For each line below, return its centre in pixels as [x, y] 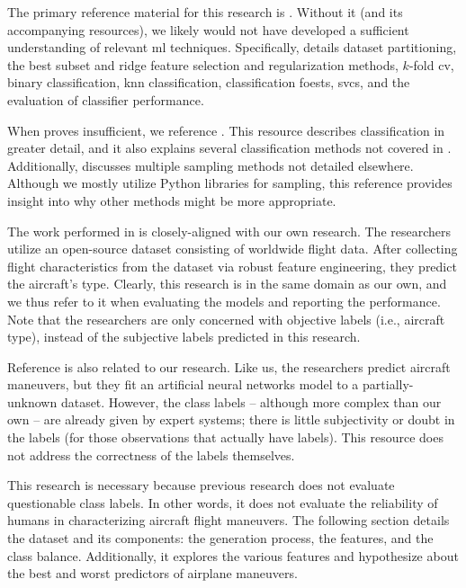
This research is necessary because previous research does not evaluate [201, 485]
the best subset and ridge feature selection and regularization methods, [203, 64]
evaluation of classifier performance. [106, 99]
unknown [32, 401]
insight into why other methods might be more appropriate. [172, 200]
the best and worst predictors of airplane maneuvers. [152, 573]
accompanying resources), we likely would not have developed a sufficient [208, 29]
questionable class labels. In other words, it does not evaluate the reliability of [223, 502]
